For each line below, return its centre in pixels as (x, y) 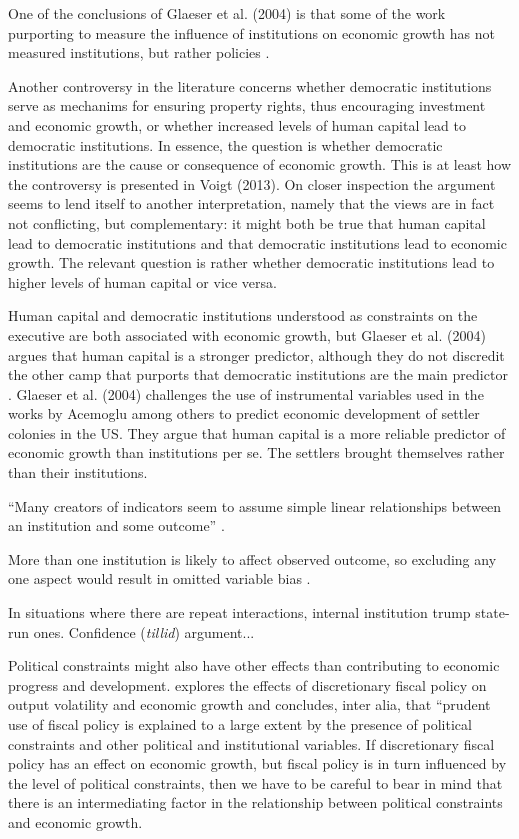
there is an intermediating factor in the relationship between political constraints (255, 802)
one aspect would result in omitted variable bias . (159, 578)
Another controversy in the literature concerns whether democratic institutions (250, 85)
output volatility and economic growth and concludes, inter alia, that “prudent (249, 704)
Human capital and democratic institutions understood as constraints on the (243, 315)
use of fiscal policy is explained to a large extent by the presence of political (240, 724)
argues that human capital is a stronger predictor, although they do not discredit (256, 354)
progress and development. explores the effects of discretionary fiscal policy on (247, 684)
